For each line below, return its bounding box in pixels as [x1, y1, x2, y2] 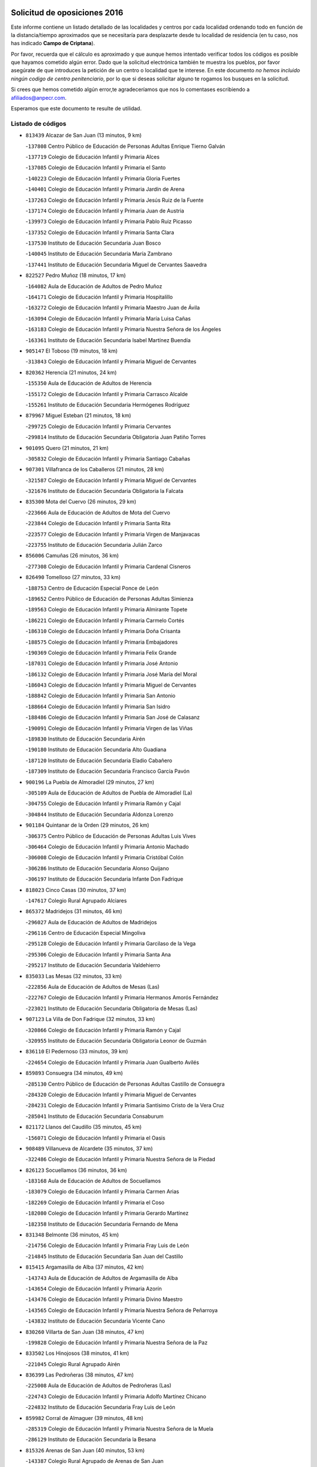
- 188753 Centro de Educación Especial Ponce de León [25, 584, 158, 591]
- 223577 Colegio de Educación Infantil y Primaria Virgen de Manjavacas [25, 530, 200, 538]
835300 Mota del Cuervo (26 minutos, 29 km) [25, 498, 137, 505]
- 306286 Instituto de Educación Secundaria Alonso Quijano [25, 864, 170, 871]
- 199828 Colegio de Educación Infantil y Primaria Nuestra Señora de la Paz [25, 1338, 208, 1346]
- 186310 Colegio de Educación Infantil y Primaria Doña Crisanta [25, 628, 181, 635]
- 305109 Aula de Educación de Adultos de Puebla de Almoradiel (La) [25, 789, 193, 796]
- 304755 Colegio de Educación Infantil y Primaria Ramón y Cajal [25, 800, 181, 807]
